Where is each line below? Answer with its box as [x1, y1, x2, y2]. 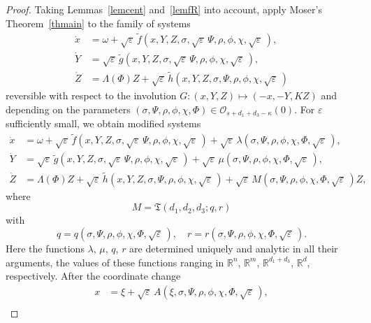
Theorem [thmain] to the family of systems [6, 15, 191, 30]
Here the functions [6, 241, 85, 255]
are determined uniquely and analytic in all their [129, 241, 338, 255]
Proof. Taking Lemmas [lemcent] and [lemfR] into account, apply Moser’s [6, 2, 322, 16]
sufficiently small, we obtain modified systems [6, 116, 201, 131]
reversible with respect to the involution [6, 87, 177, 102]
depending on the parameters [6, 101, 131, 116]
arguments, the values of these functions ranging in [6, 254, 224, 269]
